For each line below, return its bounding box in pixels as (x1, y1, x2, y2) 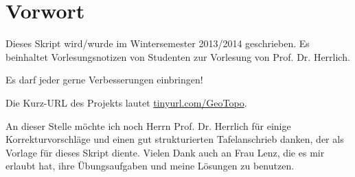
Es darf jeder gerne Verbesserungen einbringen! (5, 72, 203, 87)
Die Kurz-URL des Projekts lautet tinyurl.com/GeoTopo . (5, 95, 247, 109)
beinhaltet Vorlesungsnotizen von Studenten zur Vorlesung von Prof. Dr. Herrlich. (5, 49, 350, 64)
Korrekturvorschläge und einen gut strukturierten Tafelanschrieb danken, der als (5, 132, 344, 146)
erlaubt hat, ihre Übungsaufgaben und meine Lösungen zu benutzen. (5, 159, 295, 173)
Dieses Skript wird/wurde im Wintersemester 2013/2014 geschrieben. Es (5, 36, 310, 51)
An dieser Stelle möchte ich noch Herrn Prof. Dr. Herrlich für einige (5, 118, 291, 133)
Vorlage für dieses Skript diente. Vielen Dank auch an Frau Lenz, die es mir (5, 145, 325, 159)
